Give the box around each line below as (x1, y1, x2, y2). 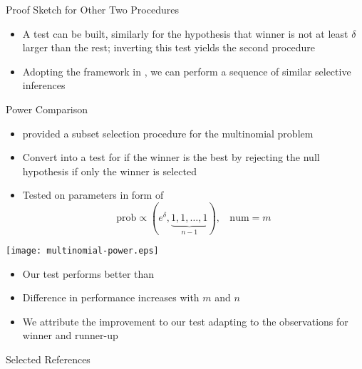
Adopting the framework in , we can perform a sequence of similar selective (22, 63, 351, 78)
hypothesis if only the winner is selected (22, 163, 197, 178)
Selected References (6, 351, 90, 366)
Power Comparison (6, 101, 88, 116)
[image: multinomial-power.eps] (6, 245, 159, 256)
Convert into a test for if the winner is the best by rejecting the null (22, 150, 320, 165)
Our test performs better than (22, 266, 155, 281)
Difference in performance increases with (22, 290, 200, 305)
